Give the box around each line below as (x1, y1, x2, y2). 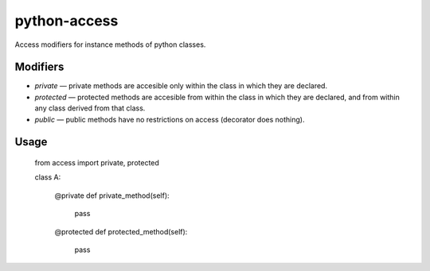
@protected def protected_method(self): (54, 226, 188, 236)
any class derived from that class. (34, 103, 146, 113)
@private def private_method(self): (54, 191, 170, 200)
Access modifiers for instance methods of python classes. (14, 40, 206, 49)
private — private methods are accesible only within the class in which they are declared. (34, 81, 328, 91)
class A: (34, 172, 61, 182)
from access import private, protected (34, 158, 159, 168)
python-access (14, 12, 119, 29)
